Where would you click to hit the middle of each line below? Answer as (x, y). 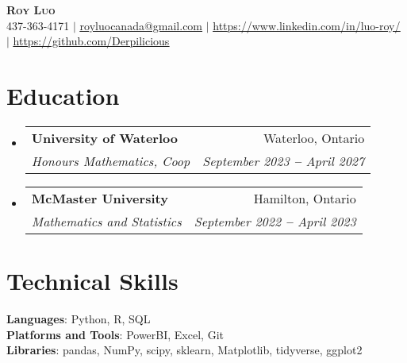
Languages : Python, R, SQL (79, 319)
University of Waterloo (104, 137)
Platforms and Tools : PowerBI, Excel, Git (115, 334)
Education (63, 95)
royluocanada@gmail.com (141, 25)
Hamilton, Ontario (305, 198)
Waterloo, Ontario (314, 137)
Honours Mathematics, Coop (111, 160)
